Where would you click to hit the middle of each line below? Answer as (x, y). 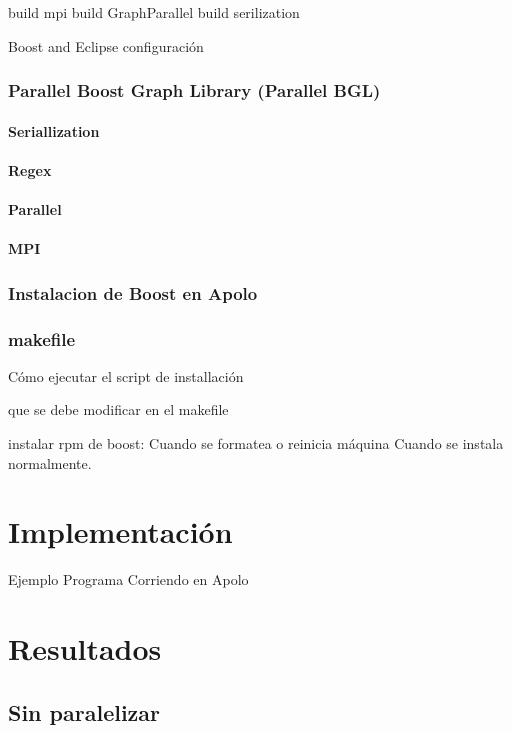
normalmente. (50, 462)
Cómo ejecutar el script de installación (126, 375)
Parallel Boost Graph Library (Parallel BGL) (194, 90)
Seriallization (54, 130)
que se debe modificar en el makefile (118, 409)
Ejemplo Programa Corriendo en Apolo (128, 579)
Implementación (120, 531)
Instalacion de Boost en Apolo (133, 292)
